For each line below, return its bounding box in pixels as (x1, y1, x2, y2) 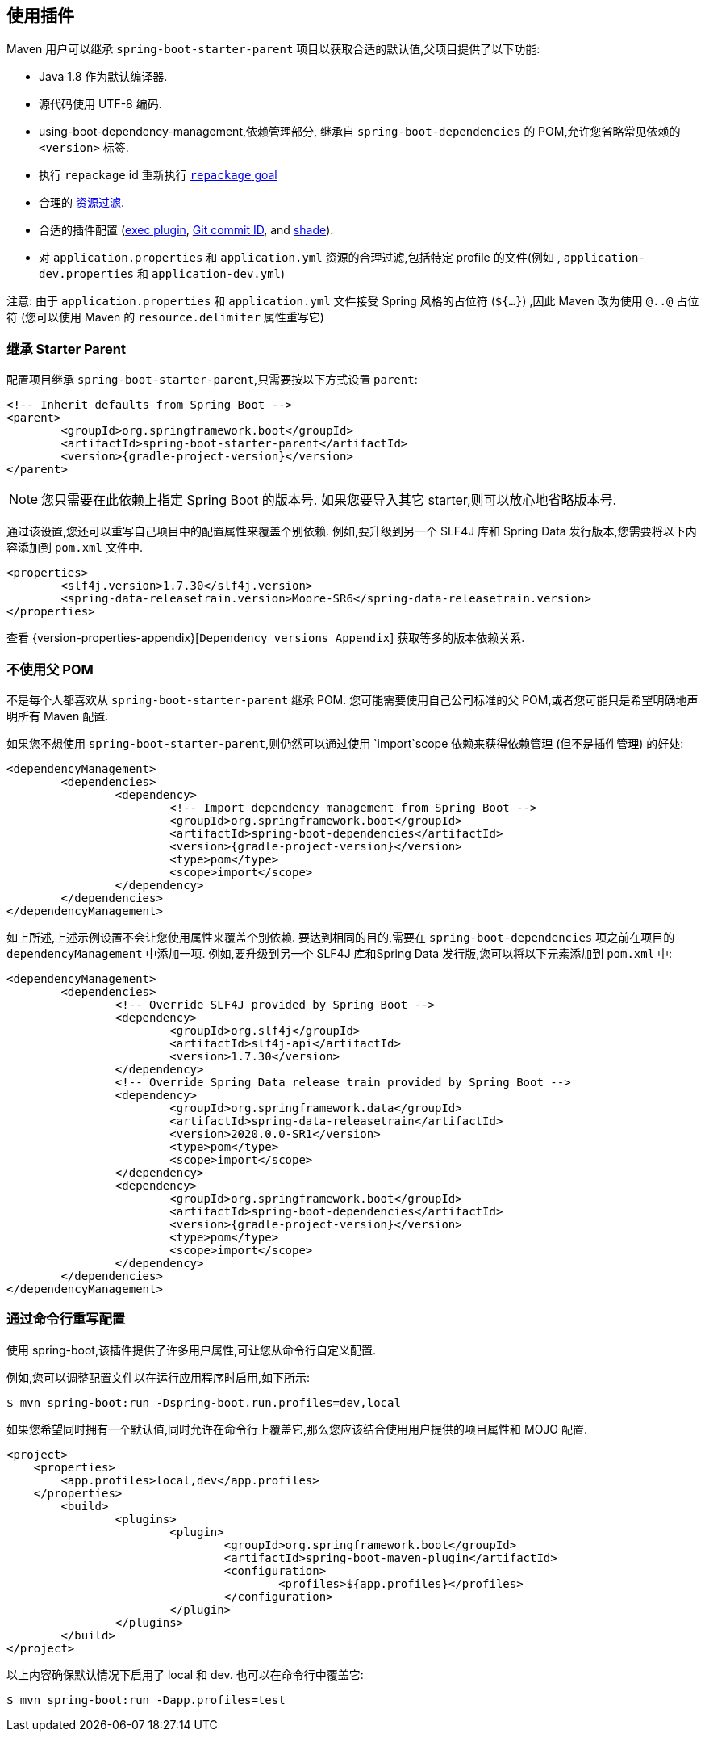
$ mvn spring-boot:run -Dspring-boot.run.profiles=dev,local (6, 1396, 401, 1409)
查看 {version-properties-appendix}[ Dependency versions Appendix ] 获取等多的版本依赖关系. (6, 631, 525, 645)
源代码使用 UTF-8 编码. (39, 97, 162, 111)
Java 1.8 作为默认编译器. (39, 69, 168, 84)
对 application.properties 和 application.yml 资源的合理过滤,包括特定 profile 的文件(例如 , (39, 250, 561, 265)
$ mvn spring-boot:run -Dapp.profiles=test (6, 1693, 286, 1707)
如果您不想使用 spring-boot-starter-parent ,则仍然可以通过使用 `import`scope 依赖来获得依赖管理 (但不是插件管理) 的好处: (6, 736, 684, 750)
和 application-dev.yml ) (136, 267, 286, 281)
